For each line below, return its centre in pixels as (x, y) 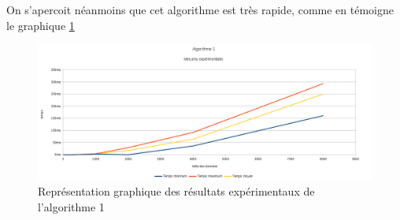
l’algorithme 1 (71, 206)
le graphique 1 (41, 25)
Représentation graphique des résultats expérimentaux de (176, 191)
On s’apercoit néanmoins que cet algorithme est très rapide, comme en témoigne (200, 9)
